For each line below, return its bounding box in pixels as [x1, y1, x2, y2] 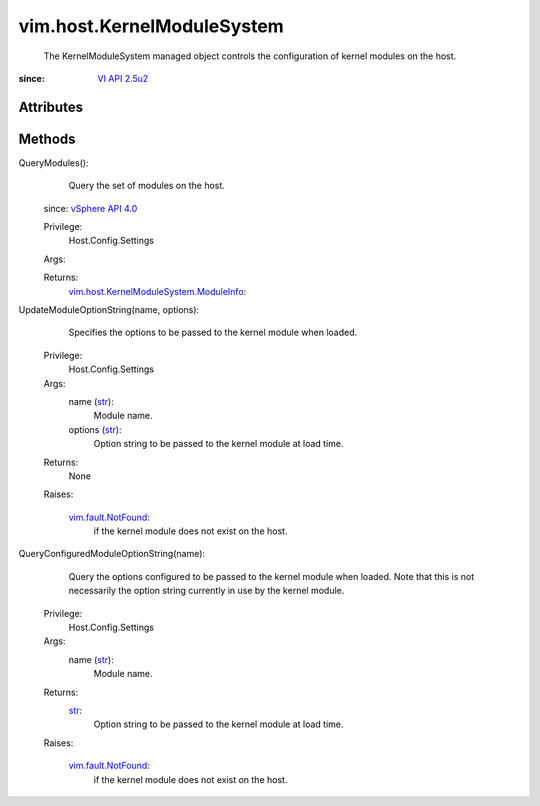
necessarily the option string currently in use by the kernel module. [68, 585, 345, 597]
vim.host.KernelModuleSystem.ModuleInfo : [68, 285, 247, 297]
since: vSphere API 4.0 [43, 202, 138, 214]
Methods [18, 130, 76, 147]
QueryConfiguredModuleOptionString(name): [18, 548, 205, 560]
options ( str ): [68, 423, 122, 435]
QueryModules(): [18, 156, 89, 169]
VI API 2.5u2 [97, 72, 149, 84]
